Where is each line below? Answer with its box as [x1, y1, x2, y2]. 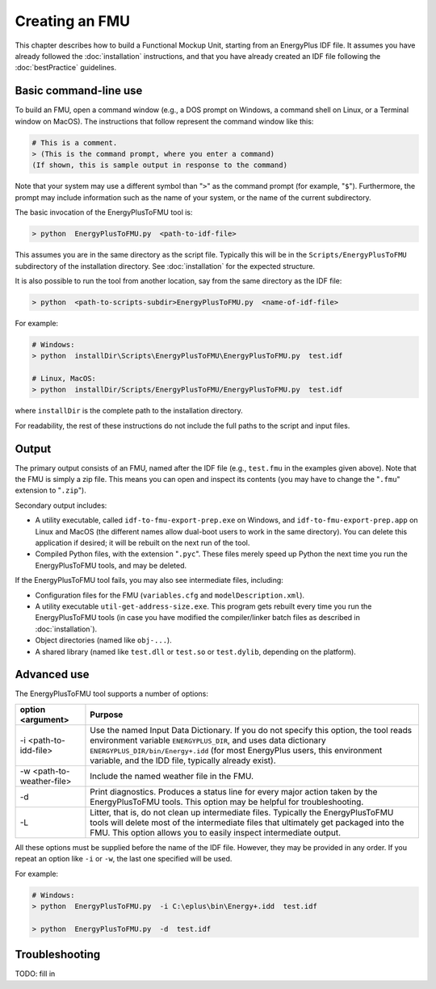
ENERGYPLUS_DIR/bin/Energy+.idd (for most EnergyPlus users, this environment [90, 744, 383, 756]
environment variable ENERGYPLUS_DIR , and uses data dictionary [90, 735, 326, 746]
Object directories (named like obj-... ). [35, 635, 173, 645]
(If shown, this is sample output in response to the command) [31, 161, 288, 170]
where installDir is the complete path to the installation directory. [15, 406, 243, 416]
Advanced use [15, 668, 90, 681]
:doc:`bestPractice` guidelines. [15, 63, 117, 73]
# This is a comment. [31, 138, 118, 147]
